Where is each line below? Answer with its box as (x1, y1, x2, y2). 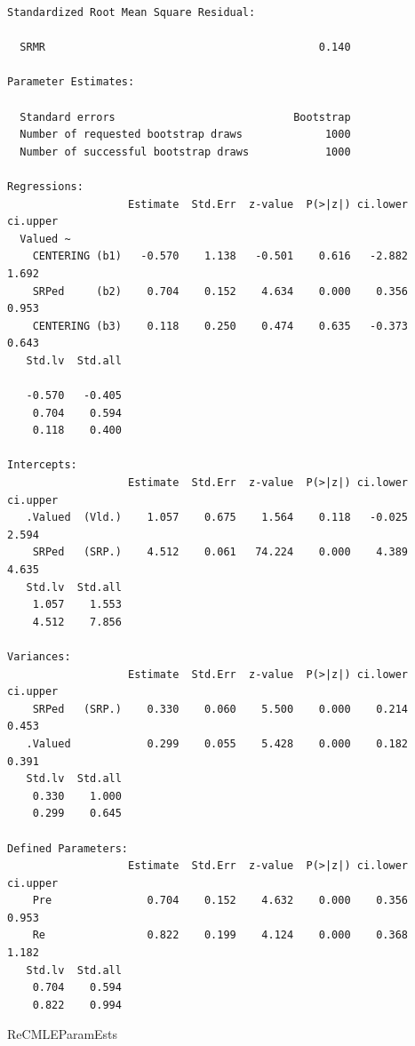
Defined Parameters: (7, 842, 129, 855)
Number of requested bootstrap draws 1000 (20, 128, 351, 141)
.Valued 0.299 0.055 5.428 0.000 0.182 (26, 737, 409, 750)
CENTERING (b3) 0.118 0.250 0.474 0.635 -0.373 (32, 319, 409, 332)
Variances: (7, 650, 71, 663)
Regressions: (7, 180, 84, 193)
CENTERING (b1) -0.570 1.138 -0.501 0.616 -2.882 (32, 250, 409, 263)
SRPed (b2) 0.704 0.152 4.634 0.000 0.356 (32, 284, 409, 298)
